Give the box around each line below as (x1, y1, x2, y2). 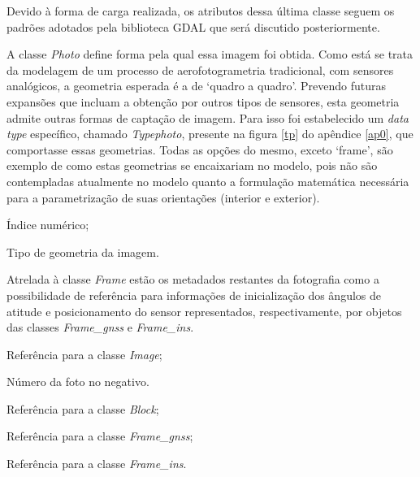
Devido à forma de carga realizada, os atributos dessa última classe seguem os (6, 2, 395, 19)
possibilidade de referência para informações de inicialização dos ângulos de (6, 286, 381, 303)
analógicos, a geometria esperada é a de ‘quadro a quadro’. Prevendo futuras (6, 77, 386, 94)
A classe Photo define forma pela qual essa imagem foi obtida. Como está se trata (6, 46, 414, 63)
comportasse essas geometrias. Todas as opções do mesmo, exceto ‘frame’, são (6, 141, 393, 158)
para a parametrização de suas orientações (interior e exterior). (6, 189, 320, 206)
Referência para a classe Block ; (6, 400, 159, 417)
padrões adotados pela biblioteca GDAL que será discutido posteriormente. (6, 18, 380, 35)
